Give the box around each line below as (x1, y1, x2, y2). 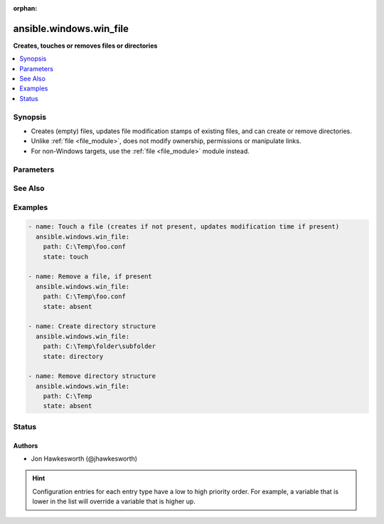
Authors (13, 441, 38, 450)
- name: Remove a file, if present (28, 273, 152, 281)
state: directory (43, 352, 104, 360)
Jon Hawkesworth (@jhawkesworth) (31, 454, 138, 463)
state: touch (43, 253, 89, 261)
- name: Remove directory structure (28, 372, 156, 380)
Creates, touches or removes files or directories (13, 41, 158, 50)
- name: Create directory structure (28, 323, 156, 330)
